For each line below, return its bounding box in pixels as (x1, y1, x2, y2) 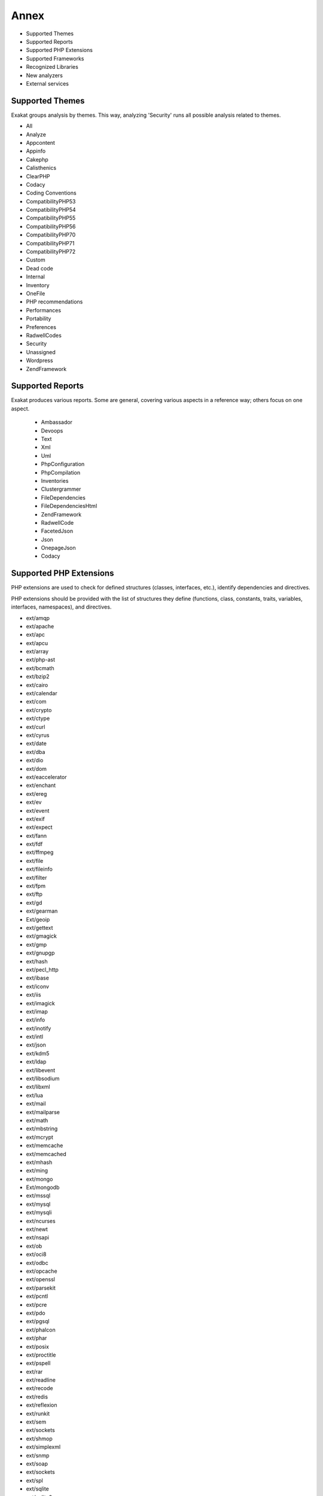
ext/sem (26, 1418, 47, 1425)
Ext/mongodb (26, 1184, 60, 1191)
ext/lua (26, 1091, 43, 1099)
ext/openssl (26, 1276, 55, 1283)
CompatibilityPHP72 (26, 248, 76, 256)
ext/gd (26, 899, 42, 906)
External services (26, 80, 69, 87)
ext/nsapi (26, 1234, 49, 1241)
